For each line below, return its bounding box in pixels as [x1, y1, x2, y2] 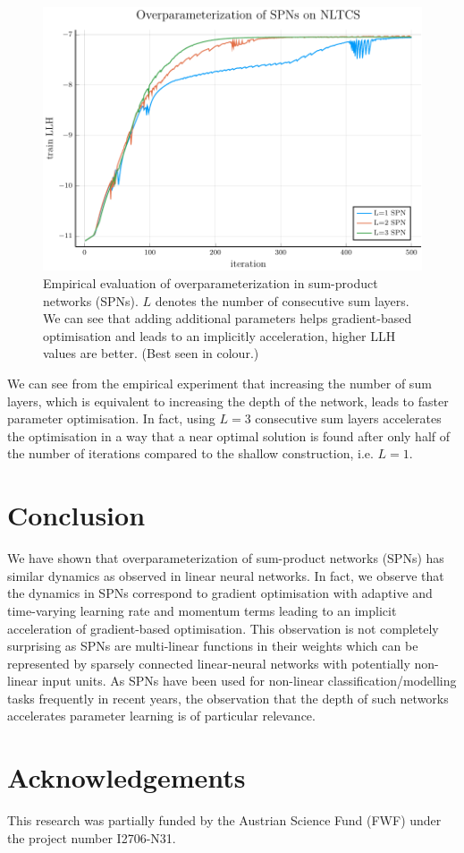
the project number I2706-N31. [7, 828, 176, 847]
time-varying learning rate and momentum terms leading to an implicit [7, 601, 397, 619]
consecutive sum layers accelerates [255, 409, 442, 428]
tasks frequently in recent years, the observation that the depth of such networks [7, 688, 449, 707]
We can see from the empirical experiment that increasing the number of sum [7, 374, 432, 393]
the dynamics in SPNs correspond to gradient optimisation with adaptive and [7, 584, 433, 602]
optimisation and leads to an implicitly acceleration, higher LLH [43, 326, 396, 345]
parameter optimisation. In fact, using [7, 409, 215, 428]
